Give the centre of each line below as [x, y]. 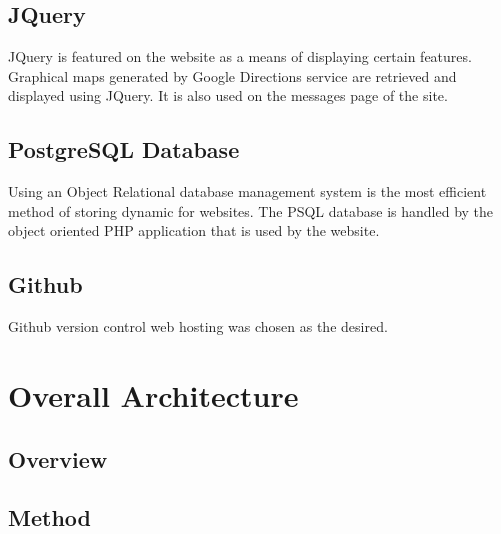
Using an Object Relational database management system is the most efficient [247, 191]
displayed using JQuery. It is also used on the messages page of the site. [228, 95]
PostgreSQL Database [124, 149]
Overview [58, 458]
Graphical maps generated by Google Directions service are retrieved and [232, 75]
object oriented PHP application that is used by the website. [194, 230]
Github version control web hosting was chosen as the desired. [198, 326]
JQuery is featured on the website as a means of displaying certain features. [240, 56]
